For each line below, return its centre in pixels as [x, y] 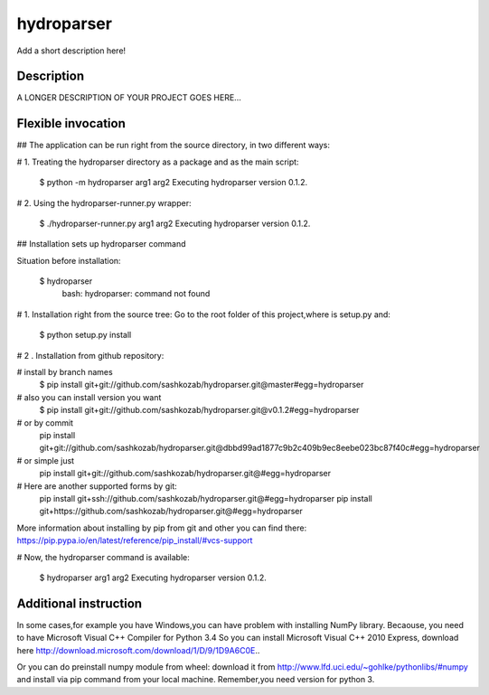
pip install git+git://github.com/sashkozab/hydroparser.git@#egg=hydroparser [185, 474]
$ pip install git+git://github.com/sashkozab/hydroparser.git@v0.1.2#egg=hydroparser [199, 410]
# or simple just [46, 460]
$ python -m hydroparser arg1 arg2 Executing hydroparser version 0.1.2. [173, 183]
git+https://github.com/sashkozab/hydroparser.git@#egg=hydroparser [171, 512]
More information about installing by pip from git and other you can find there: [162, 528]
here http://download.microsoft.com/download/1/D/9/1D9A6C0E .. [138, 650]
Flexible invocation [71, 123]
